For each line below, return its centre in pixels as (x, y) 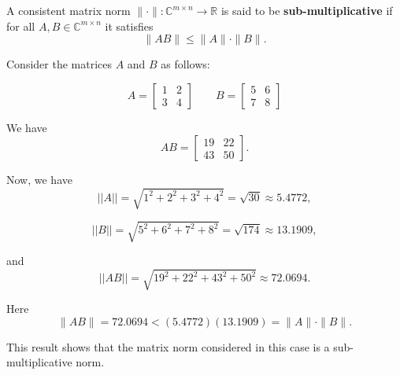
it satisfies (129, 26)
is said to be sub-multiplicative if (307, 10)
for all (21, 26)
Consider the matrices (59, 64)
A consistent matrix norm (69, 10)
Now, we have (39, 180)
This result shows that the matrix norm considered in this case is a (168, 346)
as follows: (185, 64)
